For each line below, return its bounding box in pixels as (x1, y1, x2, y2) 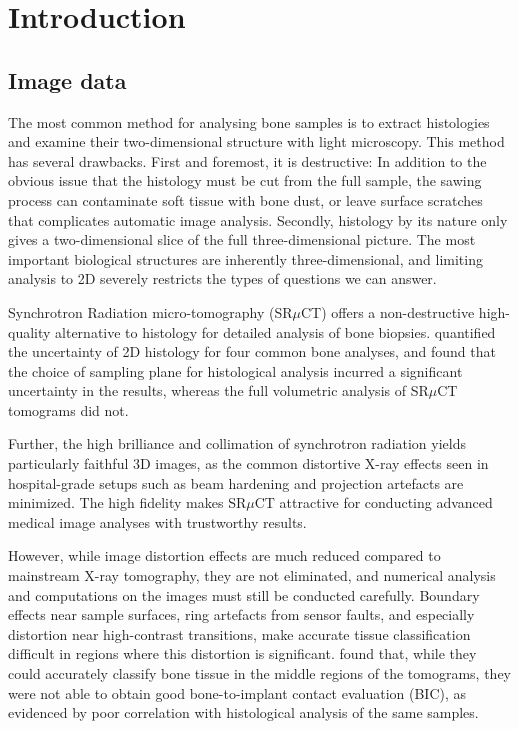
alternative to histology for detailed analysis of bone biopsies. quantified (55, 321, 496, 342)
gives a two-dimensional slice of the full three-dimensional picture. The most (8, 229, 476, 250)
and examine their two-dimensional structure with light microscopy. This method (8, 131, 505, 152)
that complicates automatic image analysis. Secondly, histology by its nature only (8, 209, 508, 230)
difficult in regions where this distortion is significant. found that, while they (8, 643, 477, 664)
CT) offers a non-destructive (300, 301, 475, 322)
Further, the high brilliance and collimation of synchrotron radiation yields (8, 433, 467, 454)
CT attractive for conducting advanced (254, 492, 493, 513)
